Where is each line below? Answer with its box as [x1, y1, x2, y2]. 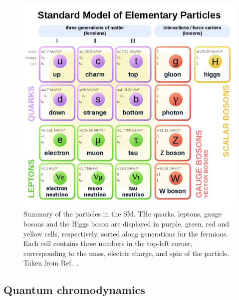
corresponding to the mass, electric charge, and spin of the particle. [23, 247, 230, 258]
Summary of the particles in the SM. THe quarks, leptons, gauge [23, 208, 222, 219]
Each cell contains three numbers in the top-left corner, [23, 238, 193, 248]
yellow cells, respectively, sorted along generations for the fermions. [23, 228, 229, 238]
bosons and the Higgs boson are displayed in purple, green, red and [23, 218, 230, 228]
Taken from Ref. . [23, 257, 79, 268]
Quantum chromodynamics [3, 282, 145, 297]
